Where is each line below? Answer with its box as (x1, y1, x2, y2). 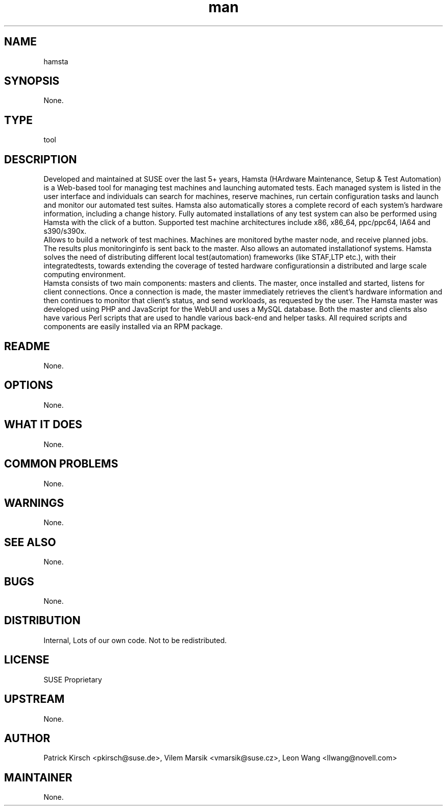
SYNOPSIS (4, 75, 60, 88)
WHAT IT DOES (4, 418, 83, 431)
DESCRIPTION (4, 153, 77, 166)
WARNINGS (4, 496, 64, 509)
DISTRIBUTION (4, 614, 81, 627)
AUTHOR (4, 731, 51, 745)
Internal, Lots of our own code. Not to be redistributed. (43, 635, 227, 645)
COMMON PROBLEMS (4, 457, 118, 471)
